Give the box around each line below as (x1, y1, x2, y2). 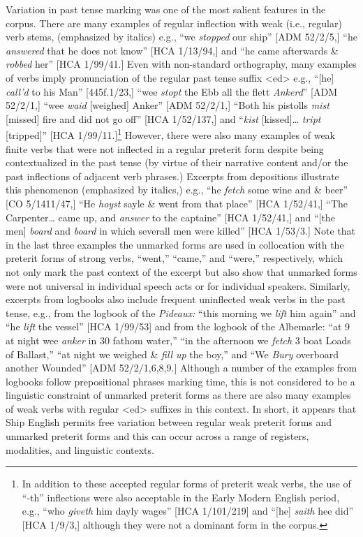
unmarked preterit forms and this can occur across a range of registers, (6, 429, 309, 443)
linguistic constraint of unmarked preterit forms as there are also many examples (6, 388, 351, 402)
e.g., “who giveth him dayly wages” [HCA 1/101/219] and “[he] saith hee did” (22, 503, 354, 518)
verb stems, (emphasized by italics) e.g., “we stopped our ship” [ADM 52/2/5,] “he (6, 29, 357, 44)
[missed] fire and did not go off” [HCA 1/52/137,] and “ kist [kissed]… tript (6, 111, 321, 126)
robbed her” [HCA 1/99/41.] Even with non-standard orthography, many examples (6, 57, 357, 71)
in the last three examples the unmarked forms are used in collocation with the (6, 237, 344, 251)
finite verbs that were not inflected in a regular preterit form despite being (6, 141, 324, 156)
